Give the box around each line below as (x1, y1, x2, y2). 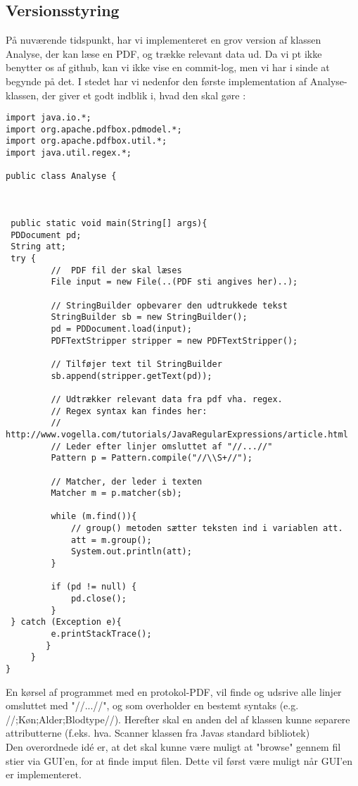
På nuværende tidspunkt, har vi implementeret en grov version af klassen (6, 32, 321, 47)
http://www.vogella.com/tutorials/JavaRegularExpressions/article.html (6, 429, 348, 439)
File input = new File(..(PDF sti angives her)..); (51, 277, 298, 287)
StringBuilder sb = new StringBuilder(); (51, 312, 248, 323)
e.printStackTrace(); (51, 629, 152, 640)
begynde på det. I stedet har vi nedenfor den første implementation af (6, 73, 307, 88)
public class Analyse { (6, 171, 117, 182)
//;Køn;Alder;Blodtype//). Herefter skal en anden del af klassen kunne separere (6, 711, 350, 726)
